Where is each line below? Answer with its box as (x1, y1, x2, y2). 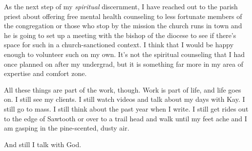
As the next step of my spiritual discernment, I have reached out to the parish (4, 1, 238, 11)
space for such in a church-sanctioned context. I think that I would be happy (4, 39, 234, 50)
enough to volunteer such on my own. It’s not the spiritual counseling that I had (4, 49, 245, 59)
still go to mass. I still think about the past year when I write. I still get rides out (4, 103, 249, 113)
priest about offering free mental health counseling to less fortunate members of (4, 11, 242, 21)
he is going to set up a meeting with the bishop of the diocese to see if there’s (4, 30, 236, 40)
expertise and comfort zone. (4, 68, 87, 78)
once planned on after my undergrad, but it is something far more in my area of (4, 58, 244, 69)
